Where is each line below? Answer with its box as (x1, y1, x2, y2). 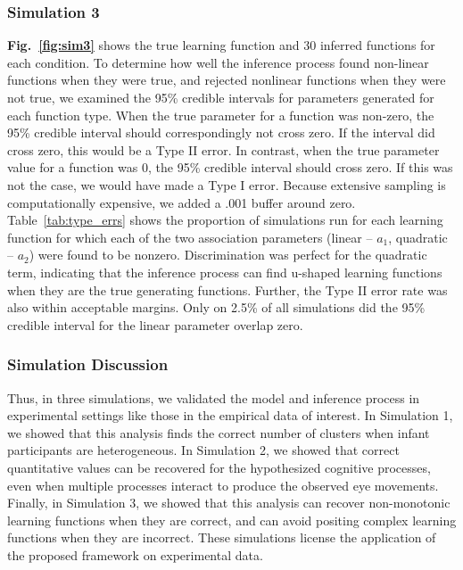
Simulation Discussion (7, 353, 169, 376)
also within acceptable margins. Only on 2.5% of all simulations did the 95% (7, 298, 426, 317)
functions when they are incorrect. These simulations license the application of (7, 528, 436, 547)
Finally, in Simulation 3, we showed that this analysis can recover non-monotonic (7, 493, 451, 512)
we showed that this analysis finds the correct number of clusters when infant (7, 423, 430, 442)
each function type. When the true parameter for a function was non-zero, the (7, 105, 434, 124)
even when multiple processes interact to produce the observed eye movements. (7, 475, 439, 494)
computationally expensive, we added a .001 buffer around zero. (7, 193, 356, 211)
